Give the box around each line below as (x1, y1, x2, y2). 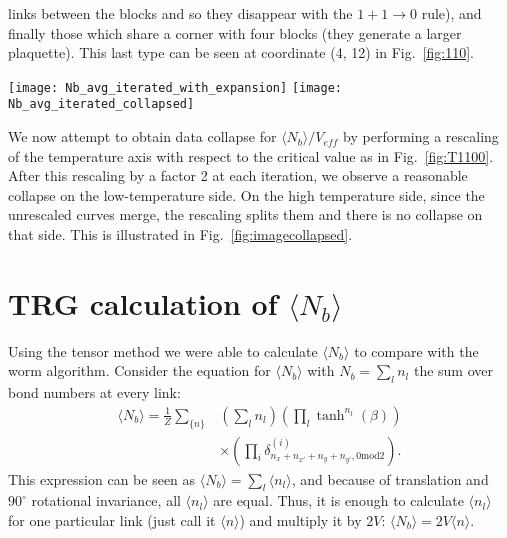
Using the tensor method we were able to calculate (8, 340, 318, 361)
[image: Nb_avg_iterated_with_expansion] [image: (8, 80, 342, 95)
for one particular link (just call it (8, 510, 216, 531)
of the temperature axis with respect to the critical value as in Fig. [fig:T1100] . (8, 145, 494, 166)
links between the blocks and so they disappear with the (8, 3, 353, 23)
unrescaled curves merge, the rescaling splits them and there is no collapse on (8, 204, 483, 225)
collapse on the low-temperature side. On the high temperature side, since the (8, 184, 485, 205)
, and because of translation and (291, 468, 489, 489)
